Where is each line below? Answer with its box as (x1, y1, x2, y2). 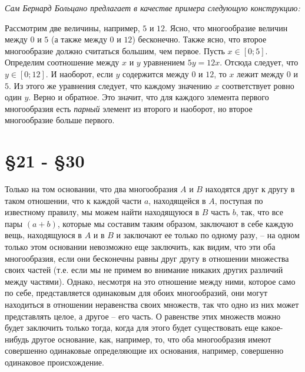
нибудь (5, 333, 29, 345)
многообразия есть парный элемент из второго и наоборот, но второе (5, 102, 253, 114)
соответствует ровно (222, 79, 294, 91)
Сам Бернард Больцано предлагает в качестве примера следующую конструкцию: (5, 2, 300, 14)
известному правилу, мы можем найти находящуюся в (5, 206, 200, 218)
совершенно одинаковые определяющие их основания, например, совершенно (5, 344, 284, 357)
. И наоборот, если (45, 67, 113, 80)
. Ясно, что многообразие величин (165, 21, 288, 34)
